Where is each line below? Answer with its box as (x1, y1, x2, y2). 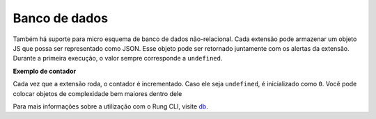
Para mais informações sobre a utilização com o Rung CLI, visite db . (13, 102, 208, 111)
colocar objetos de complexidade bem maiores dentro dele (13, 89, 182, 97)
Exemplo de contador (13, 67, 77, 75)
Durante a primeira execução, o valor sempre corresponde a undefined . (13, 54, 223, 63)
